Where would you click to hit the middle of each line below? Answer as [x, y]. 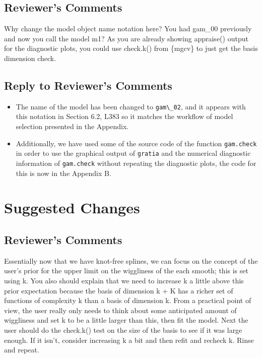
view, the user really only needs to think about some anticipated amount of [120, 310]
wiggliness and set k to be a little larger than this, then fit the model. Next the [126, 320]
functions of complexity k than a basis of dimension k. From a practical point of [128, 300]
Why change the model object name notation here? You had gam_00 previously [128, 28]
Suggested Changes [72, 207]
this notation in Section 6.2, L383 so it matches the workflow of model [124, 116]
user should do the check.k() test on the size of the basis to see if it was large [123, 330]
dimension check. [30, 58]
